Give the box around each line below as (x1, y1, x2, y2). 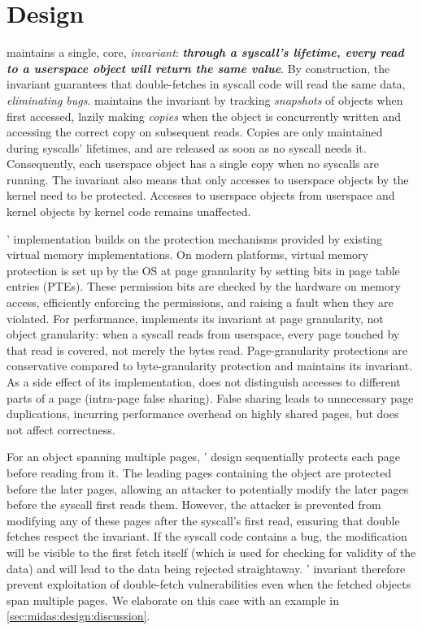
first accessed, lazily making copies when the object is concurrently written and (7, 107, 401, 124)
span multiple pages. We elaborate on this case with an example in (7, 591, 340, 608)
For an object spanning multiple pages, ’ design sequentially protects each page (7, 448, 401, 465)
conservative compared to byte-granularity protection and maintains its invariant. (7, 357, 413, 374)
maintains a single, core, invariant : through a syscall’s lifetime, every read (7, 44, 404, 61)
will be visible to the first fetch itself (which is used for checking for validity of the (7, 543, 416, 560)
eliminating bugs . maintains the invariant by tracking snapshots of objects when (7, 91, 403, 108)
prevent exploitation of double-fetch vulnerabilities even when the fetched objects (7, 576, 411, 593)
